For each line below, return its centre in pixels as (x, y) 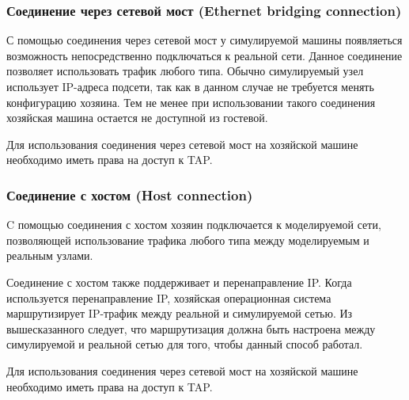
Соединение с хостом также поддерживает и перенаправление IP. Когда (179, 282)
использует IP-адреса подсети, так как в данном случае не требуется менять (190, 86)
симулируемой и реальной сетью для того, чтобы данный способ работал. (185, 344)
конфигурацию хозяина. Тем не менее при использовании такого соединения (191, 102)
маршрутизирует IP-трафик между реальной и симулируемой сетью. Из (180, 313)
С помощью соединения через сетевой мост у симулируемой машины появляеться (204, 40)
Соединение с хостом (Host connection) (130, 194)
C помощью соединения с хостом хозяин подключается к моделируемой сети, (194, 225)
